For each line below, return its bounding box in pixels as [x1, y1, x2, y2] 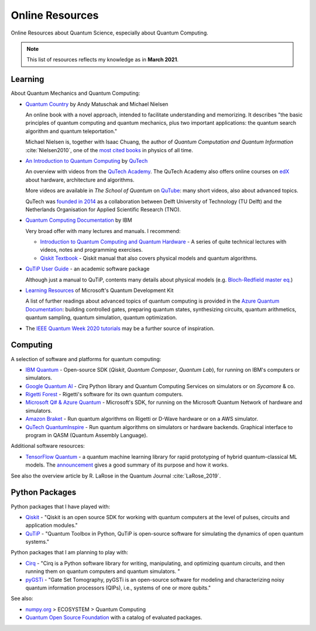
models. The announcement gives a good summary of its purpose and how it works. [25, 461, 229, 468]
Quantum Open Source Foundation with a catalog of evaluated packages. [25, 614, 202, 621]
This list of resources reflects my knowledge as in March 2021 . [26, 56, 178, 63]
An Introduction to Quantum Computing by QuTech [25, 157, 148, 164]
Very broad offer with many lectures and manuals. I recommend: [25, 227, 181, 234]
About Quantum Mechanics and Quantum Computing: [11, 90, 140, 97]
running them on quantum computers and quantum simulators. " [25, 568, 181, 575]
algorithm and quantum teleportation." [25, 128, 117, 135]
